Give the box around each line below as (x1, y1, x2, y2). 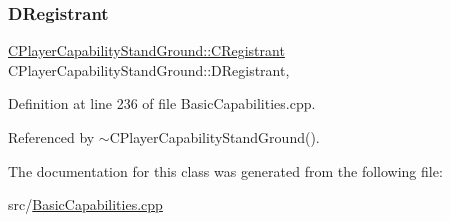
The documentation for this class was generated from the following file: (8, 160, 443, 181)
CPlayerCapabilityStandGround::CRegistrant (8, 40, 285, 61)
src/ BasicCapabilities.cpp (8, 194, 163, 215)
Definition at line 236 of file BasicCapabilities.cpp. (8, 93, 316, 114)
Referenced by (8, 127, 95, 147)
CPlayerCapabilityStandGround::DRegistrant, (8, 59, 290, 80)
